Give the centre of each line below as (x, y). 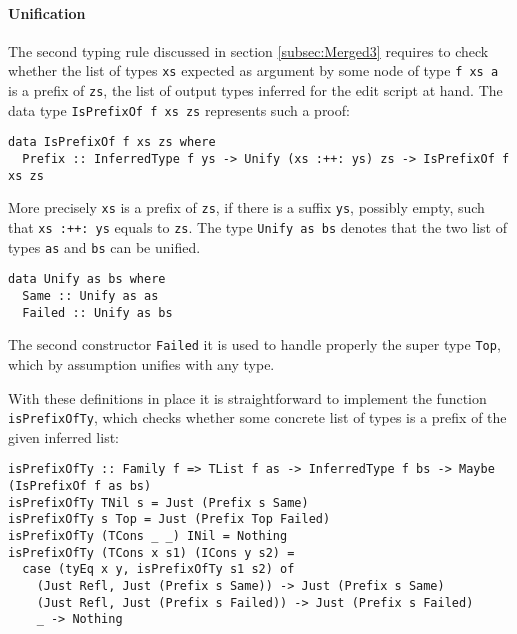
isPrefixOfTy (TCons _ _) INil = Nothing (148, 535)
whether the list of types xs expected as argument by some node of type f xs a (253, 70)
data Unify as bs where (87, 279)
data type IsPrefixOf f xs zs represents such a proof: (179, 109)
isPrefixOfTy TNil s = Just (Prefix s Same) (158, 502)
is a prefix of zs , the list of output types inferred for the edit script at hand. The (255, 90)
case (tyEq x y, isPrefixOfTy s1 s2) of (158, 569)
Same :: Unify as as (90, 295)
